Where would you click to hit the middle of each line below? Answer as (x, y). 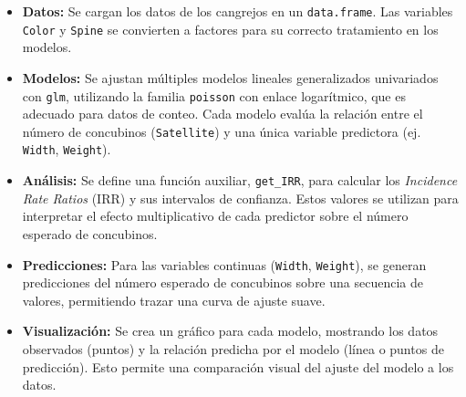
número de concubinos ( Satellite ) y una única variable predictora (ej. (222, 131)
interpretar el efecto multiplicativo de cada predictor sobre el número (215, 216)
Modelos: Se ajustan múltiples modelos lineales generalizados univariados (230, 77)
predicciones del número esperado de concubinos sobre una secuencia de (223, 282)
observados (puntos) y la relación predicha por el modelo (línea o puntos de (233, 348)
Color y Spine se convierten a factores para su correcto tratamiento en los (230, 29)
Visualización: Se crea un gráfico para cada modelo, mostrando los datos (230, 331)
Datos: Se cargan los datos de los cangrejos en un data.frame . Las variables (238, 11)
